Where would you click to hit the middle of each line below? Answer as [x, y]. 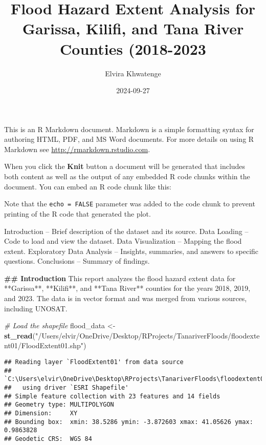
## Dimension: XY [41, 413]
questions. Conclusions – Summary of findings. [77, 261]
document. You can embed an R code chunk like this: [88, 186]
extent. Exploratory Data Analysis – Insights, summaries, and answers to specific [131, 251]
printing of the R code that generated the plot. [77, 213]
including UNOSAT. [36, 308]
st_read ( [20, 335]
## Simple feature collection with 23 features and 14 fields [112, 396]
